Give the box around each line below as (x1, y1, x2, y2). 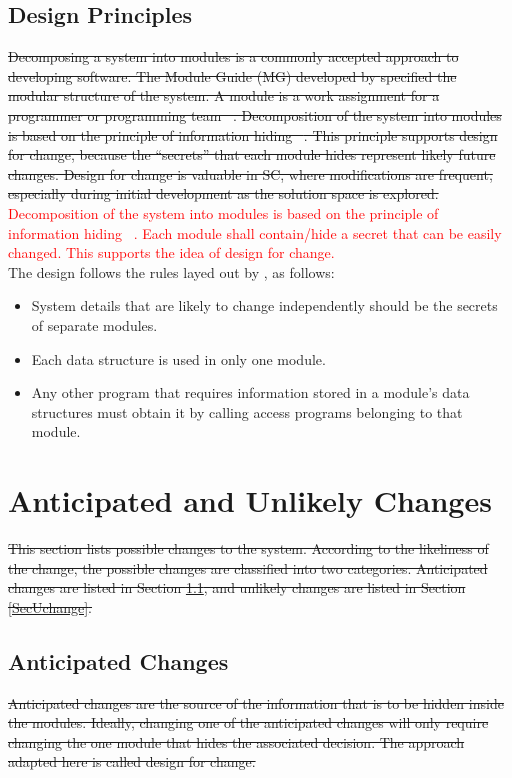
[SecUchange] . (8, 596, 93, 617)
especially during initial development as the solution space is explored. (8, 183, 439, 204)
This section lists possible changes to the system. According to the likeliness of (8, 538, 489, 559)
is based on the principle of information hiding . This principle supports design (8, 124, 498, 145)
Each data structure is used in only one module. (31, 348, 326, 369)
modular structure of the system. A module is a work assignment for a (8, 85, 440, 106)
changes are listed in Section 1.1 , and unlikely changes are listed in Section (8, 577, 466, 598)
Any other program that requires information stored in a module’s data (31, 382, 470, 403)
